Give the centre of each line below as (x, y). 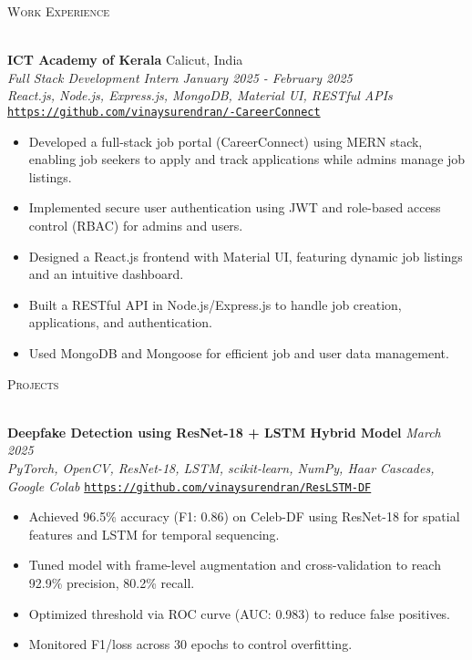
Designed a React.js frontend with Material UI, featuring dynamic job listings (246, 256)
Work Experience (58, 11)
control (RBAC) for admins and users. (136, 225)
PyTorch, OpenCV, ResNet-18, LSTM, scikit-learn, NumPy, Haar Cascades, (221, 467)
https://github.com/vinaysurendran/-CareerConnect (164, 112)
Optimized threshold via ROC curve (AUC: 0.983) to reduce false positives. (240, 613)
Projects (33, 383)
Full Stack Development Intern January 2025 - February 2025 (180, 77)
